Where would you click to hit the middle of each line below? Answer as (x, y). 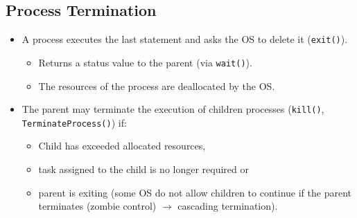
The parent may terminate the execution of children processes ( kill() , (173, 109)
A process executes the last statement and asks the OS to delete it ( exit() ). (185, 39)
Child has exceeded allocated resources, (122, 146)
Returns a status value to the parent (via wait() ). (145, 62)
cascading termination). (228, 206)
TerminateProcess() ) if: (74, 122)
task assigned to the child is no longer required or (144, 169)
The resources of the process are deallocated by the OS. (157, 85)
